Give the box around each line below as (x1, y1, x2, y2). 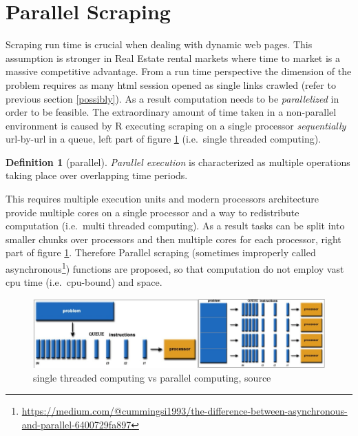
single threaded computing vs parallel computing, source (33, 370, 271, 384)
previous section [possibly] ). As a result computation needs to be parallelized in (6, 91, 339, 105)
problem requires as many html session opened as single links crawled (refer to (6, 77, 336, 92)
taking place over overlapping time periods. (6, 168, 188, 183)
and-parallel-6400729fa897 (21, 417, 131, 431)
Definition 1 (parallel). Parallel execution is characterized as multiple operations (6, 154, 350, 169)
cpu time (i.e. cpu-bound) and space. (6, 275, 162, 289)
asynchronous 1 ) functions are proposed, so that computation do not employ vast (6, 260, 344, 276)
